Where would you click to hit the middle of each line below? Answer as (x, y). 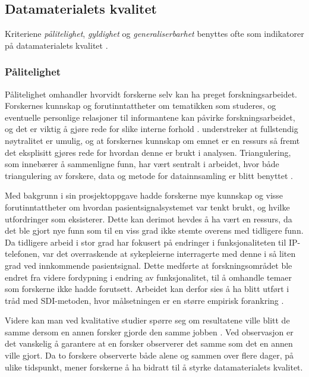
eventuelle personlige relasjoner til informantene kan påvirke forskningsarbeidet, (150, 117)
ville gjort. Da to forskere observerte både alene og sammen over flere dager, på (149, 355)
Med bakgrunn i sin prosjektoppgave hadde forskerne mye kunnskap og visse (144, 195)
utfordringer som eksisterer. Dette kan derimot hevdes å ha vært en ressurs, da (149, 219)
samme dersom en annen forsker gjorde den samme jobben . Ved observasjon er (149, 332)
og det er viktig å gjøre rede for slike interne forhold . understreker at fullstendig (152, 129)
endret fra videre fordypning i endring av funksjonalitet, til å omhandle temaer (148, 277)
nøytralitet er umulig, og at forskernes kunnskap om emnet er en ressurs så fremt (152, 140)
